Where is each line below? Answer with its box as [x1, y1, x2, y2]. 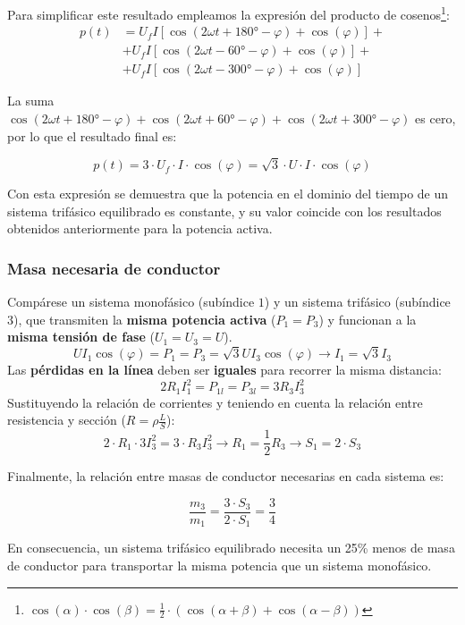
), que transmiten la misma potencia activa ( [13, 309, 276, 328]
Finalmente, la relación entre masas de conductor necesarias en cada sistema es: [7, 467, 444, 486]
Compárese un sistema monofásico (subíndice [7, 292, 255, 311]
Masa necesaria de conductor [7, 257, 221, 279]
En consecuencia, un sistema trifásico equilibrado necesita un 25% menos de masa [7, 538, 455, 557]
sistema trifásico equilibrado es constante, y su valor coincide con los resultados [7, 201, 442, 220]
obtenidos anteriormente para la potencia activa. [7, 219, 273, 238]
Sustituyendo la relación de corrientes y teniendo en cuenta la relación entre [7, 393, 423, 411]
